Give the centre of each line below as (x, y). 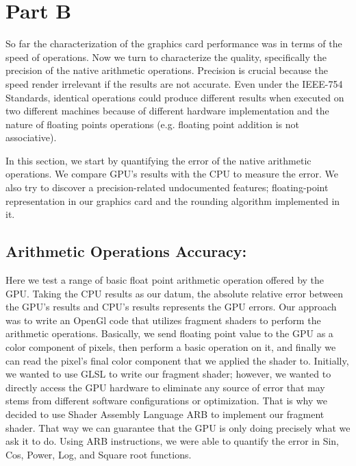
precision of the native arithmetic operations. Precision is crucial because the (167, 70)
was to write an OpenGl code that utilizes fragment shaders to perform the (163, 320)
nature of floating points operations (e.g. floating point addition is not (152, 124)
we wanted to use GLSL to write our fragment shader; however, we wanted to (168, 374)
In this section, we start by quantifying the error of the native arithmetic (158, 160)
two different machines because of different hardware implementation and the (167, 111)
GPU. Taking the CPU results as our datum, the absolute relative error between (174, 293)
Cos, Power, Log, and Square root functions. (99, 454)
